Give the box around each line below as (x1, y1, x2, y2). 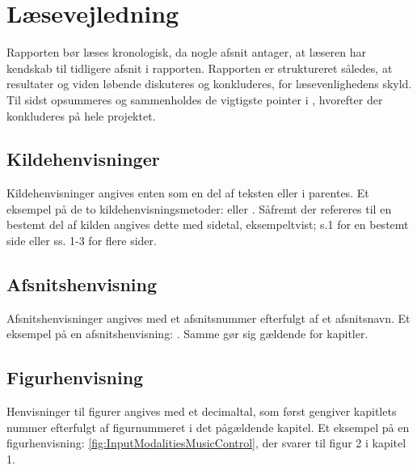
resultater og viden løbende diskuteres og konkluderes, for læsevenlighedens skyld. (6, 75, 412, 92)
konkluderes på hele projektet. (6, 107, 156, 124)
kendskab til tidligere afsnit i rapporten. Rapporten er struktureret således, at (6, 59, 393, 76)
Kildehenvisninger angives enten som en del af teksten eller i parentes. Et (6, 184, 369, 201)
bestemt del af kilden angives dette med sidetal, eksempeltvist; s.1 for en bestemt (6, 216, 409, 233)
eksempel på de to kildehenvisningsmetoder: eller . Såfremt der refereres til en (6, 200, 392, 217)
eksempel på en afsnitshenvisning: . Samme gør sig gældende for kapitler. (6, 325, 369, 342)
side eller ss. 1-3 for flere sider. (6, 232, 157, 249)
